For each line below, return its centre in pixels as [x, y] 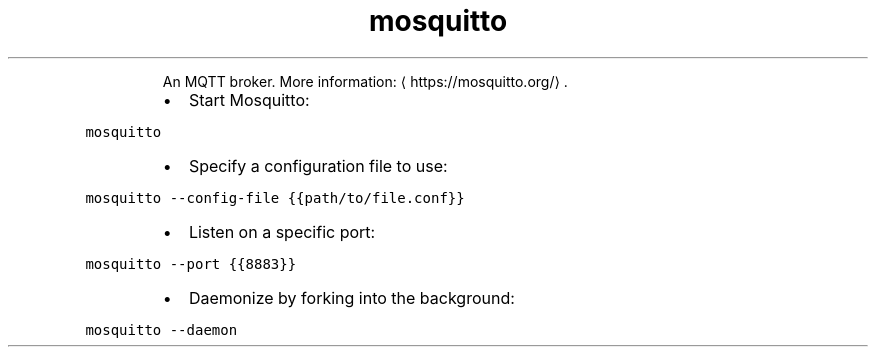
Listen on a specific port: [282, 231]
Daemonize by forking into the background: [351, 297]
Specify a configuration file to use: [318, 165]
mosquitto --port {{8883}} [191, 263]
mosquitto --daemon [161, 329]
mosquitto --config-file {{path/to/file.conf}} [275, 197]
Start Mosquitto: [249, 99]
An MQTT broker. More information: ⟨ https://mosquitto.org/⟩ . [365, 81]
